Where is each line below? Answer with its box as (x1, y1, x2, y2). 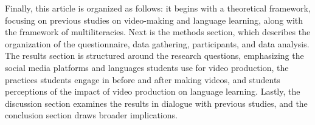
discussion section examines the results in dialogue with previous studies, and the (5, 96, 308, 109)
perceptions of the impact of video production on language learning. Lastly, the (5, 85, 300, 98)
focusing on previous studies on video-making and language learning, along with (5, 13, 303, 26)
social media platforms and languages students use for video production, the (5, 61, 289, 73)
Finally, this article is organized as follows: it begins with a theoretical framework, (5, 2, 311, 14)
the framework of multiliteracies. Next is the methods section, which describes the (5, 25, 311, 38)
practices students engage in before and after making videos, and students (5, 73, 280, 86)
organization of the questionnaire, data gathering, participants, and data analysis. (5, 37, 310, 50)
